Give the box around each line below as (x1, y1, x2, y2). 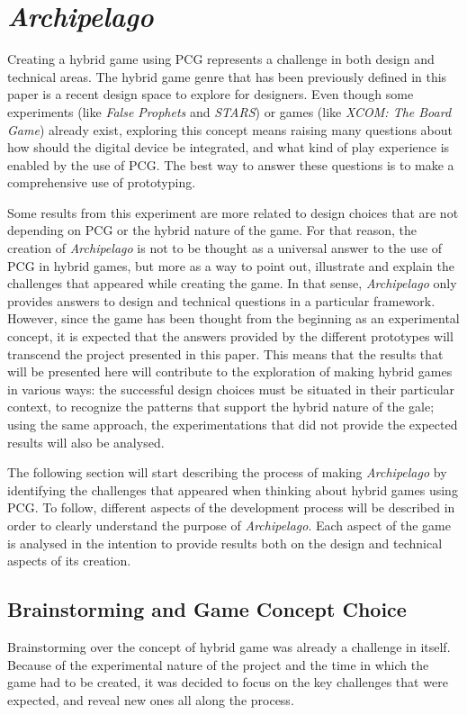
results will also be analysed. (7, 432, 165, 451)
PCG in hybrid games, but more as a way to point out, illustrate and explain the (7, 256, 454, 275)
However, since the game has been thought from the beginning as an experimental (7, 309, 460, 328)
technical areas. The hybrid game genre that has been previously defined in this (7, 67, 447, 86)
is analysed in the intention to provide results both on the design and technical (7, 533, 443, 552)
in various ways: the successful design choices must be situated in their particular (7, 379, 455, 398)
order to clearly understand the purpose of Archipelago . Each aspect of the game (7, 515, 451, 534)
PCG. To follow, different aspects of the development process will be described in (7, 498, 455, 517)
